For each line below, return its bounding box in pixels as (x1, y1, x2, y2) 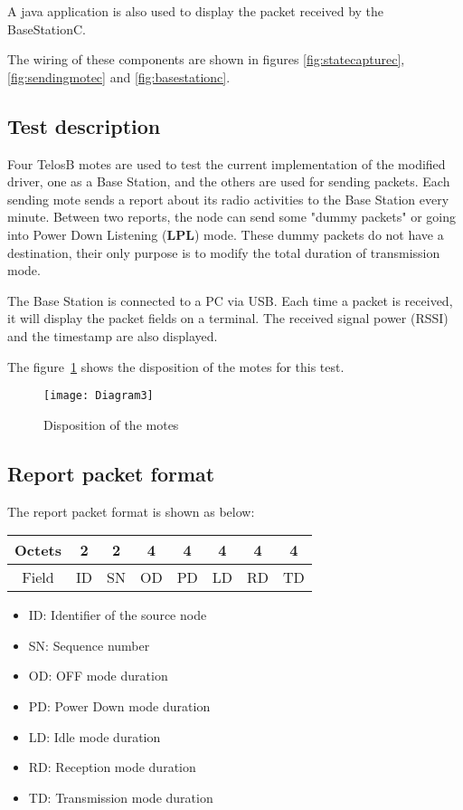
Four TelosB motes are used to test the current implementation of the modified (7, 154, 446, 173)
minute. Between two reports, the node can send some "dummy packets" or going (7, 207, 456, 226)
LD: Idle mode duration (28, 727, 161, 746)
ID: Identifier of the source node (28, 605, 207, 624)
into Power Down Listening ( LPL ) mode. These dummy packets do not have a (7, 224, 444, 243)
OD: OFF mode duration (28, 666, 168, 685)
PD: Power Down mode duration (28, 696, 211, 715)
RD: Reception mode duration (28, 758, 196, 777)
